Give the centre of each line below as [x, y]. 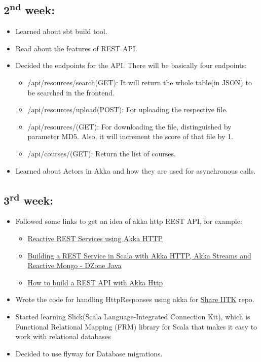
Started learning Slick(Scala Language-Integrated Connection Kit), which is [133, 316]
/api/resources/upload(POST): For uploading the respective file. [128, 109]
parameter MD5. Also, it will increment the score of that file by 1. [130, 136]
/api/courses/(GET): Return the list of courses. [102, 153]
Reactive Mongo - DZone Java [74, 265]
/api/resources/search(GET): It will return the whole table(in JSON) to [140, 82]
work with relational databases [63, 336]
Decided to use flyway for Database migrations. [89, 353]
